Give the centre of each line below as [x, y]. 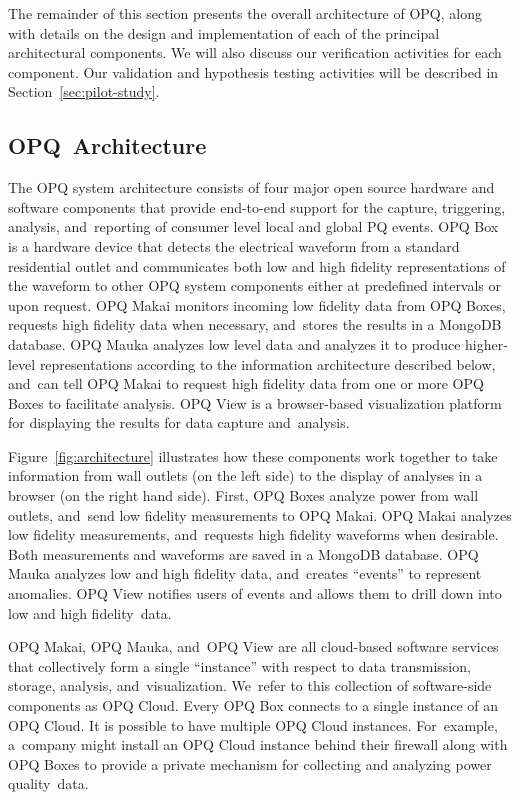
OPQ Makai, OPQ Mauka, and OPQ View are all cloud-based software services [253, 646]
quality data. [48, 783]
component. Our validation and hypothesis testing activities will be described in [253, 71]
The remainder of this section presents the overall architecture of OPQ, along [245, 13]
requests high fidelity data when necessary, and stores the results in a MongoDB [255, 324]
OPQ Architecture [107, 145]
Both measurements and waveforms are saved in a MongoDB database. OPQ [243, 553]
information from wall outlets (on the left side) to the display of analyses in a [245, 475]
